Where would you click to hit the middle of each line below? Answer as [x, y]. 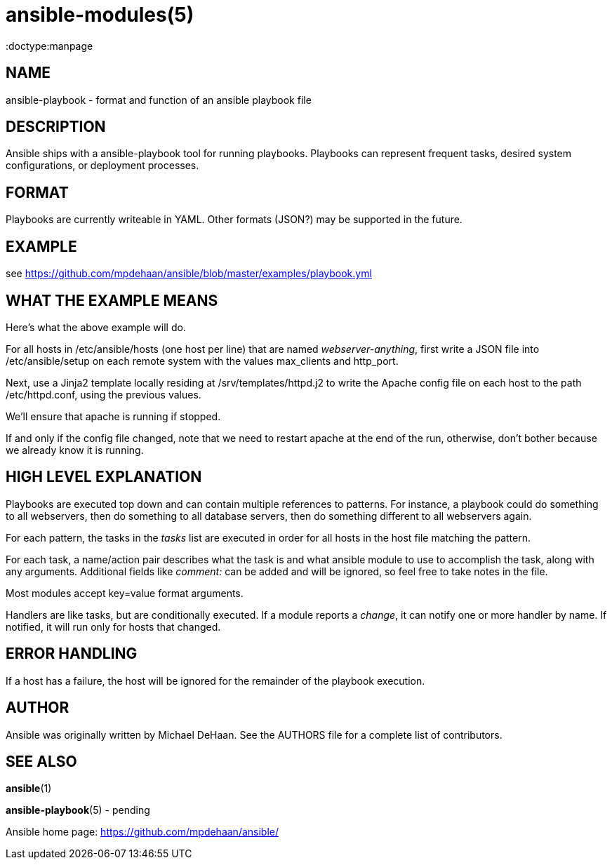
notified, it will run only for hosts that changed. [113, 626]
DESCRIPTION [56, 127]
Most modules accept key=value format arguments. [125, 593]
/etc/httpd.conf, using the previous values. [104, 394]
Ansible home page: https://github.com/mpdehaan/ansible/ [142, 832]
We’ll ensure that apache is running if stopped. [113, 416]
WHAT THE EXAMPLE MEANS [112, 300]
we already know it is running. [75, 450]
